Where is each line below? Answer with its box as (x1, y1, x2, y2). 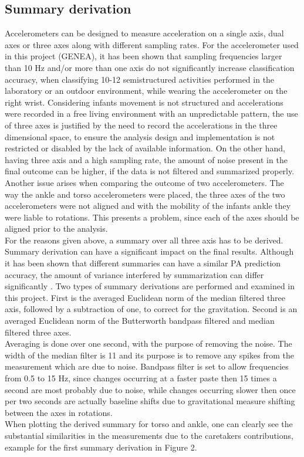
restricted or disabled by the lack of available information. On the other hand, (5, 142, 285, 154)
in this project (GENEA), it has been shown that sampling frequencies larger (5, 50, 282, 62)
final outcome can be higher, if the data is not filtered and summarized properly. (5, 165, 295, 177)
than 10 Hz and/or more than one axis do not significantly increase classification (5, 61, 295, 73)
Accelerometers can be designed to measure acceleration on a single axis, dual (5, 27, 284, 39)
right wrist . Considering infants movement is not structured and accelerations (5, 96, 283, 108)
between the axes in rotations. (5, 406, 113, 418)
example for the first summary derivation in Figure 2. (5, 441, 197, 453)
